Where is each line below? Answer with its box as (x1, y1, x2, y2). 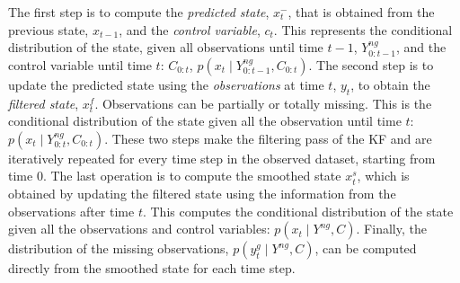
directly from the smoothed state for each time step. (8, 259, 296, 278)
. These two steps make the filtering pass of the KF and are (104, 128, 432, 147)
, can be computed (314, 239, 417, 258)
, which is (357, 166, 410, 185)
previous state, (8, 20, 89, 39)
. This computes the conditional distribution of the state (142, 201, 454, 220)
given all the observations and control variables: (8, 219, 270, 238)
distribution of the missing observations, (8, 239, 229, 258)
